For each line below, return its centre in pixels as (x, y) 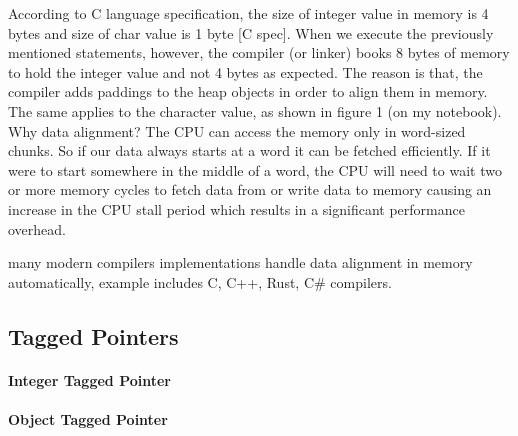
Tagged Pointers (93, 335)
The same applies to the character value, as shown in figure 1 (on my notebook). (255, 110)
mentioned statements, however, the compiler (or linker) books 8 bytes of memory (259, 52)
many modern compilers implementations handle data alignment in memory (240, 262)
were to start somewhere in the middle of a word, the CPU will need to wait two (255, 169)
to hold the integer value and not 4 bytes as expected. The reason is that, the (245, 71)
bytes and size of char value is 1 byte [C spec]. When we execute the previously (251, 32)
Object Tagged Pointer (88, 418)
